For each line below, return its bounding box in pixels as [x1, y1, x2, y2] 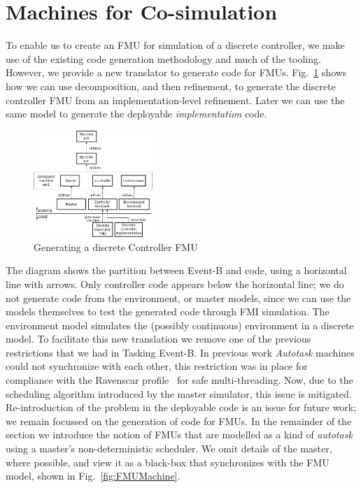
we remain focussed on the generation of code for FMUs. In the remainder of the [6, 413, 352, 428]
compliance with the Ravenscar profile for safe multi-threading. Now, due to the [6, 373, 353, 387]
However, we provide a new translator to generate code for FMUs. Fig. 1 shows [6, 65, 347, 80]
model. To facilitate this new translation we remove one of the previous [6, 331, 311, 346]
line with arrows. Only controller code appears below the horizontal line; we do [6, 276, 344, 291]
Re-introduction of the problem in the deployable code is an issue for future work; [6, 400, 357, 415]
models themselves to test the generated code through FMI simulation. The [6, 304, 330, 319]
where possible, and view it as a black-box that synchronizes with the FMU [6, 454, 330, 469]
